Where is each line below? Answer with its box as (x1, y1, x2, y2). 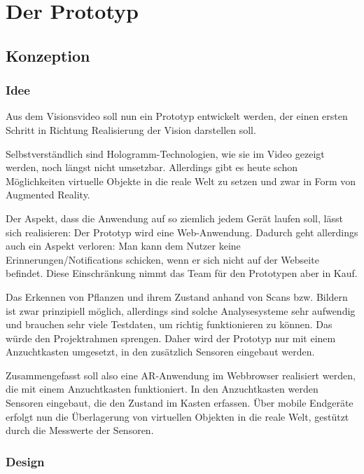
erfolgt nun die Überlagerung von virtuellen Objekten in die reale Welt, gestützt (6, 409, 349, 424)
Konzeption (6, 44, 90, 66)
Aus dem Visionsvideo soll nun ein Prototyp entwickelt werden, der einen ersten (6, 109, 348, 123)
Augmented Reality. (6, 187, 90, 202)
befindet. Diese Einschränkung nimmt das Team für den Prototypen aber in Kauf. (6, 266, 358, 280)
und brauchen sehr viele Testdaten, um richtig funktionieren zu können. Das (6, 317, 332, 332)
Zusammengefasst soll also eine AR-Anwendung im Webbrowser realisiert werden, (6, 367, 356, 382)
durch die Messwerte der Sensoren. (6, 423, 154, 438)
